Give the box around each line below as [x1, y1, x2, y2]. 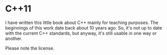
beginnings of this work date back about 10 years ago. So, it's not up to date [5, 24, 162, 30]
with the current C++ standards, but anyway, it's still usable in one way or [5, 30, 157, 36]
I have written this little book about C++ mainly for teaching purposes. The [5, 19, 158, 25]
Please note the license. [5, 45, 54, 51]
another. [5, 35, 22, 41]
